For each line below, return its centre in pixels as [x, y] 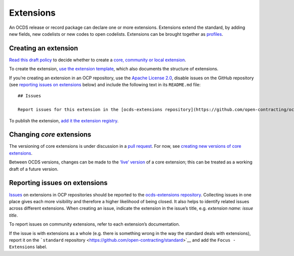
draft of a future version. [34, 169]
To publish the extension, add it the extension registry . [64, 120]
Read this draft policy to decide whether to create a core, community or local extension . [98, 60]
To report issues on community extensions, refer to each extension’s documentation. [95, 224]
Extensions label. [28, 247]
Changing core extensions [50, 135]
